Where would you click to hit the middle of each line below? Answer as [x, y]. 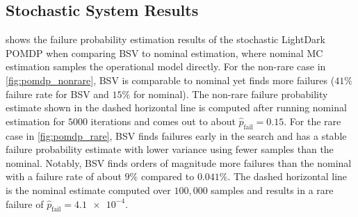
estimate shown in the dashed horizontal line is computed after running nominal [176, 107]
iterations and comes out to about [163, 121]
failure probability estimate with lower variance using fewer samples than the [170, 149]
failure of [25, 203]
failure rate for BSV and [57, 94]
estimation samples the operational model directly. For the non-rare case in [166, 66]
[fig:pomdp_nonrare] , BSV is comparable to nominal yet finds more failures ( [170, 80]
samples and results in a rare [272, 190]
